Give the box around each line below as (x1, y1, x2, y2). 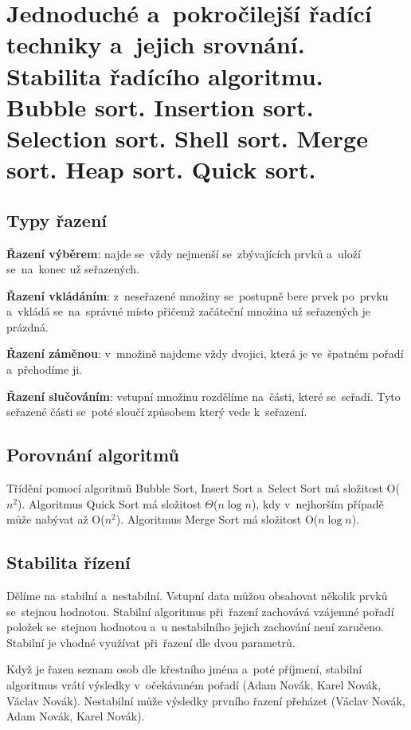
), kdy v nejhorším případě (251, 495, 384, 512)
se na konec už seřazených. (6, 261, 139, 277)
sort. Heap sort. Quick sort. (6, 153, 316, 186)
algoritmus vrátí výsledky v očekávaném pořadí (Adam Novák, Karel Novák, (6, 677, 382, 693)
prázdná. (6, 318, 49, 335)
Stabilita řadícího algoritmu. (6, 59, 323, 92)
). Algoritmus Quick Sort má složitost (18, 495, 202, 512)
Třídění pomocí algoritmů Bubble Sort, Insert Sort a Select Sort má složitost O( (6, 480, 400, 496)
